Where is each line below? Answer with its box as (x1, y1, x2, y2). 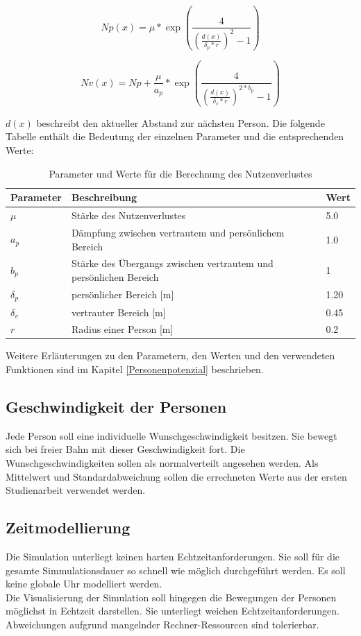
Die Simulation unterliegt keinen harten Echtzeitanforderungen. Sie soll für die (6, 549, 339, 564)
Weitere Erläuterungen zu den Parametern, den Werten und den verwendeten (6, 348, 335, 363)
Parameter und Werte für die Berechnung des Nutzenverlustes (49, 166, 312, 180)
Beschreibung (71, 190, 137, 205)
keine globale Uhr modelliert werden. (6, 576, 162, 591)
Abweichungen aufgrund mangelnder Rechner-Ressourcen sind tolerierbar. (6, 617, 319, 631)
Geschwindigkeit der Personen (6, 396, 227, 418)
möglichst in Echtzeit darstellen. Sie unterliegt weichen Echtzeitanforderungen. (6, 603, 339, 618)
